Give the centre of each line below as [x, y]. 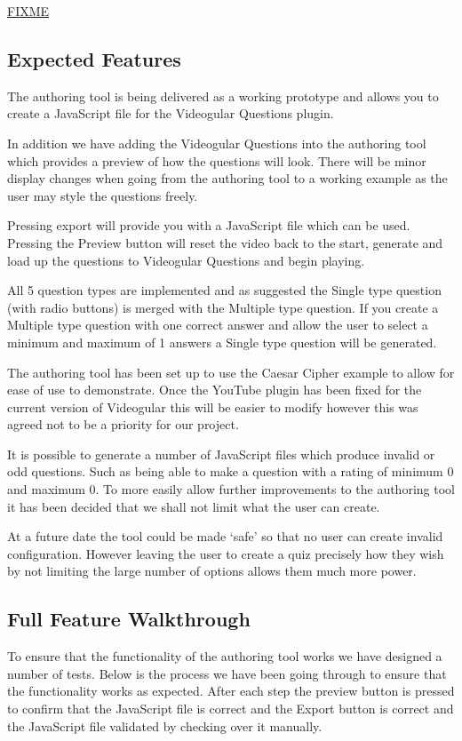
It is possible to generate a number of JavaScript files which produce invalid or [221, 454]
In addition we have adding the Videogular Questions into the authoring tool [217, 143]
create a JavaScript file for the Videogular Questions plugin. [171, 113]
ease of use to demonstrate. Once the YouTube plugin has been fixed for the [215, 390]
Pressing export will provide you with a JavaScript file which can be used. [209, 225]
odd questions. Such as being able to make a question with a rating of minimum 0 [231, 471]
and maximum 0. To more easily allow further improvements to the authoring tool [231, 489]
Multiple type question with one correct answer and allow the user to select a [218, 325]
